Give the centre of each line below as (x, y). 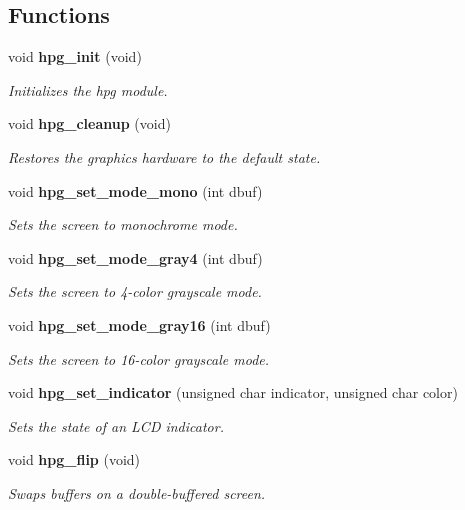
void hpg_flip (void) (74, 459)
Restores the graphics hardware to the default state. (164, 156)
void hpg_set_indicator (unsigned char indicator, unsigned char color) (233, 392)
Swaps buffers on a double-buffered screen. (137, 492)
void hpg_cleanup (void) (89, 123)
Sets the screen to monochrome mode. (123, 224)
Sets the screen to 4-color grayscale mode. (135, 291)
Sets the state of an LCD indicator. (116, 425)
